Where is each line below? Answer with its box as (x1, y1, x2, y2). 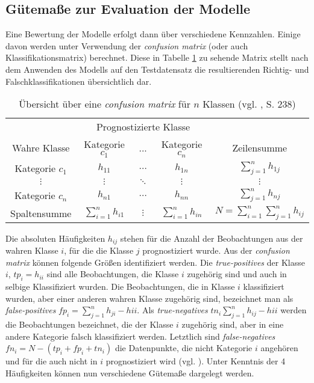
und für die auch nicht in (5, 355, 98, 367)
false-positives (5, 304, 56, 316)
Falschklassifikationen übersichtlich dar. (5, 75, 152, 87)
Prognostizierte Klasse (96, 120, 190, 134)
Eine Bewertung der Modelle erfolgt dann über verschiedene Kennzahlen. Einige (5, 28, 301, 40)
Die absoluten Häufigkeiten (5, 231, 105, 244)
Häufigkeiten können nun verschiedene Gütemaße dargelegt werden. (5, 366, 254, 379)
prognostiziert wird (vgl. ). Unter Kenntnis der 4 (105, 355, 286, 367)
